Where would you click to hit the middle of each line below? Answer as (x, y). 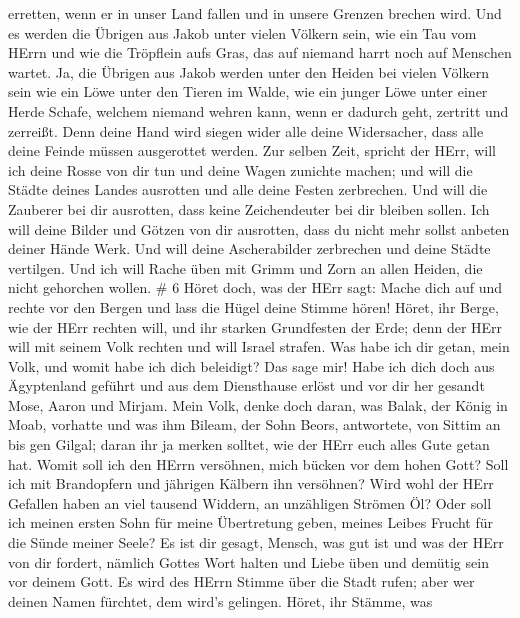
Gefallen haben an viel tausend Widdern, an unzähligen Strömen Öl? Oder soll (250, 502)
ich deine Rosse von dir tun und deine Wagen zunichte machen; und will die (240, 169)
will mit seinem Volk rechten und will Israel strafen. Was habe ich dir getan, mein (259, 346)
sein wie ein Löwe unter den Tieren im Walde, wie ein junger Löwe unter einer (248, 91)
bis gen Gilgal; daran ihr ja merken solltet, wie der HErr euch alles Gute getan (249, 444)
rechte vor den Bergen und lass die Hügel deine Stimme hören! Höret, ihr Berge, (253, 306)
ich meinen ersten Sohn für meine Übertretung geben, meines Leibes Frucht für (251, 522)
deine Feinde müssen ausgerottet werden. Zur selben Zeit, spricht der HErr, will (252, 150)
